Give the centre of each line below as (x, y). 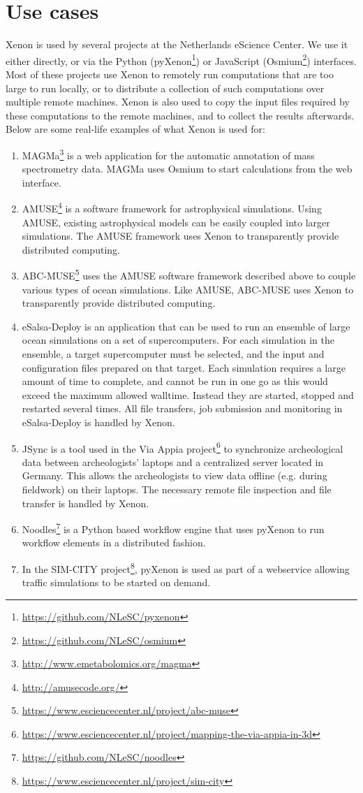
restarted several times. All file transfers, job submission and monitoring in (182, 408)
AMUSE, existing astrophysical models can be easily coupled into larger (176, 222)
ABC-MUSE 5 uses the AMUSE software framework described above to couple (189, 275)
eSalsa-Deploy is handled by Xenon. (98, 422)
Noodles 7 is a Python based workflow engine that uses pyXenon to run (173, 528)
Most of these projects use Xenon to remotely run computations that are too (170, 74)
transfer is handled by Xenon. (86, 503)
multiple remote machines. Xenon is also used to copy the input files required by (178, 102)
